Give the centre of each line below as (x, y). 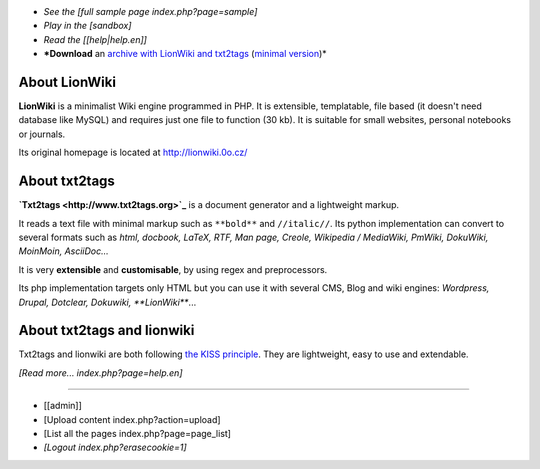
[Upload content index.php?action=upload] (132, 419)
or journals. (42, 134)
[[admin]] (62, 406)
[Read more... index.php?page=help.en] (101, 372)
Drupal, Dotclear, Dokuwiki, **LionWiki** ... (107, 302)
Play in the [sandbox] (87, 26)
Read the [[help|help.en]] (95, 39)
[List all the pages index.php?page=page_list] (137, 433)
